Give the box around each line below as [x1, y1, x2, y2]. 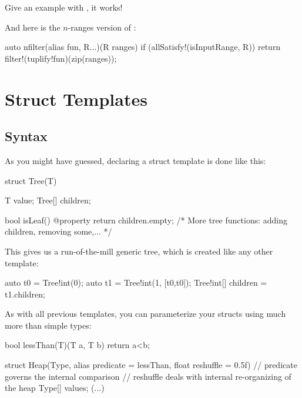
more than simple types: [5, 319, 92, 331]
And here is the [5, 21, 61, 33]
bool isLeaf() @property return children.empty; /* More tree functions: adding [5, 213, 287, 226]
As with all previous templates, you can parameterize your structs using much [5, 307, 286, 320]
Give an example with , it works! [5, 1, 123, 13]
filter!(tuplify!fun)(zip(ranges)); [5, 52, 117, 64]
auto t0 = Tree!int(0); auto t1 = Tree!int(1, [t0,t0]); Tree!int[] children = [5, 276, 267, 289]
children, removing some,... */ [5, 225, 112, 238]
